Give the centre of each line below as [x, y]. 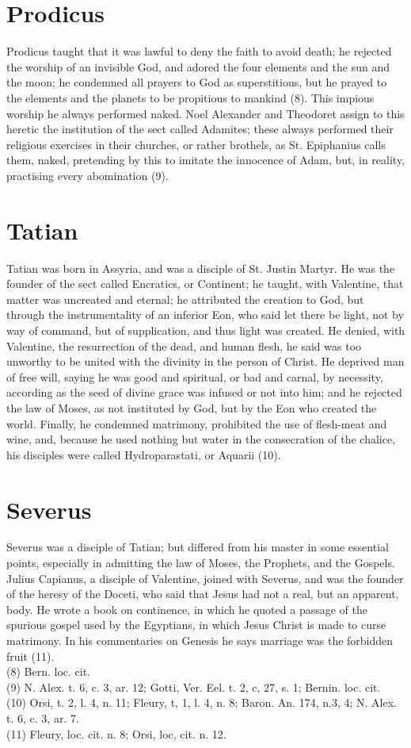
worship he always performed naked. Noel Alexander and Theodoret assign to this [205, 113]
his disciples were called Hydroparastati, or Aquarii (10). [144, 454]
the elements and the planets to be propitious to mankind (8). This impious [190, 97]
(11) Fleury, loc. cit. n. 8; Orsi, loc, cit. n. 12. [116, 733]
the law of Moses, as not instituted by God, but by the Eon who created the [192, 407]
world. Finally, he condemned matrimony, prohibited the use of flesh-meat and [197, 423]
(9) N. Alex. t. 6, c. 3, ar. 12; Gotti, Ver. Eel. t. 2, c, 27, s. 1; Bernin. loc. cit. [194, 687]
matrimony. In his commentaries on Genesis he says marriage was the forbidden [200, 640]
